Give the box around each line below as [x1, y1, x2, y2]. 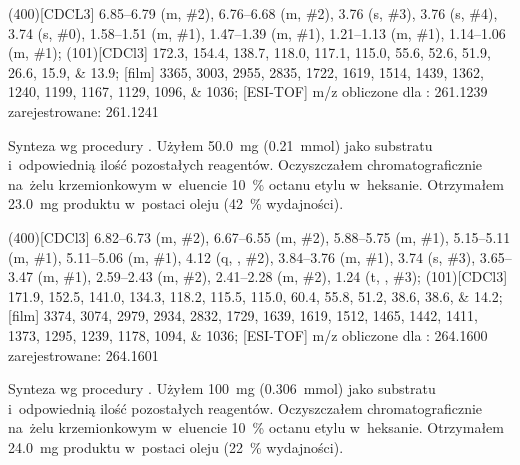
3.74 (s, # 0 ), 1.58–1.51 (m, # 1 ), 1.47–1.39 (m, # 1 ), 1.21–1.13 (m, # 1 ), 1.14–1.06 [8, 22, 506, 43]
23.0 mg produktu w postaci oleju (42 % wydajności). [8, 193, 344, 214]
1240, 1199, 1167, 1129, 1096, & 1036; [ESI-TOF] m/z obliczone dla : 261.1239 [8, 81, 488, 102]
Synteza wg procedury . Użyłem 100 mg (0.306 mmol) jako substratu [8, 378, 436, 399]
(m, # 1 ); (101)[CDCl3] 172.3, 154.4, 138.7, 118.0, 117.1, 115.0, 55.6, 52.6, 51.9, [8, 42, 491, 63]
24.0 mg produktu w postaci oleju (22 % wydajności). [8, 436, 344, 457]
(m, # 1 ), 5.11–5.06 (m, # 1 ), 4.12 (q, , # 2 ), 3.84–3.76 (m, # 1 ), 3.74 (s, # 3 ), [8, 246, 476, 267]
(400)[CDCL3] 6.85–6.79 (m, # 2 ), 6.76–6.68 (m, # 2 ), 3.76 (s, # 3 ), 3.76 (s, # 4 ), [8, 3, 498, 23]
